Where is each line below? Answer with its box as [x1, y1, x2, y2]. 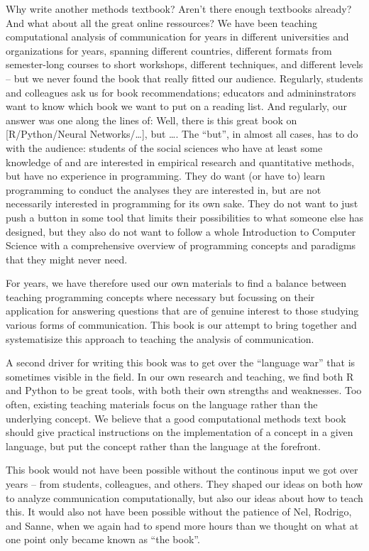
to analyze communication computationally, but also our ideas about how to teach [6, 490, 363, 505]
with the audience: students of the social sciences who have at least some [6, 140, 323, 155]
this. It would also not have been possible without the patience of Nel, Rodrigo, [6, 504, 352, 519]
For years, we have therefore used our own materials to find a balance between [6, 275, 347, 290]
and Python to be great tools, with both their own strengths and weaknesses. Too [6, 383, 362, 398]
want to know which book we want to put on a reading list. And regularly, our [6, 99, 347, 114]
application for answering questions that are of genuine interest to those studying [6, 303, 359, 318]
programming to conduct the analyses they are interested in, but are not [6, 182, 321, 197]
